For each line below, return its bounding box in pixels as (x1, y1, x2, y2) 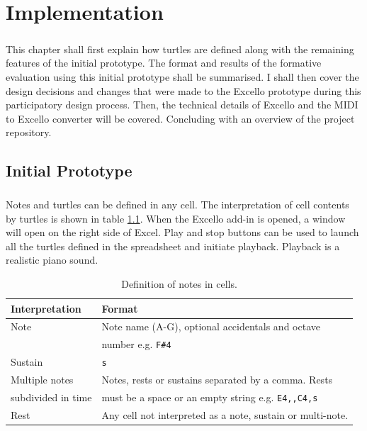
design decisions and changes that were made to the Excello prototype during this (6, 83, 361, 98)
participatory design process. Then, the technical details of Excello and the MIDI (6, 97, 358, 112)
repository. (6, 125, 52, 140)
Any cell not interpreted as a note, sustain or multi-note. (101, 407, 349, 422)
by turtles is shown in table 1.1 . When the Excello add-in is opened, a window (6, 211, 346, 225)
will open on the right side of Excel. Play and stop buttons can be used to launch (6, 225, 359, 240)
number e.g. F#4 (101, 337, 171, 352)
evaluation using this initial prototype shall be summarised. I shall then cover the (6, 69, 359, 84)
